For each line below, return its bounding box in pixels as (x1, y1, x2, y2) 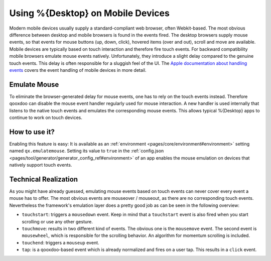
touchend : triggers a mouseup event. (22, 239, 100, 245)
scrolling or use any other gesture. (22, 218, 93, 224)
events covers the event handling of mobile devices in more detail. (9, 67, 147, 73)
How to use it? (9, 127, 55, 136)
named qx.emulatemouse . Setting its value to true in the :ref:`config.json (9, 148, 164, 154)
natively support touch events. (9, 162, 72, 168)
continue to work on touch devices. (9, 114, 83, 120)
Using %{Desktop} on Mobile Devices (9, 8, 170, 19)
